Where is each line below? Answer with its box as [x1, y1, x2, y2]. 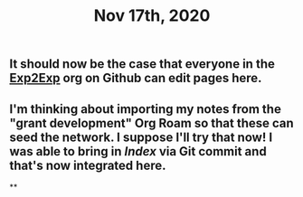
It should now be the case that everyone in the [9, 56, 276, 72]
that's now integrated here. [9, 157, 166, 173]
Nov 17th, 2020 [93, 5, 211, 26]
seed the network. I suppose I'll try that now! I [9, 129, 273, 145]
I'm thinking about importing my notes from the [9, 101, 282, 117]
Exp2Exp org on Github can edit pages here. [9, 70, 262, 86]
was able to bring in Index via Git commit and [9, 144, 267, 159]
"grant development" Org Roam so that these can [9, 115, 294, 131]
